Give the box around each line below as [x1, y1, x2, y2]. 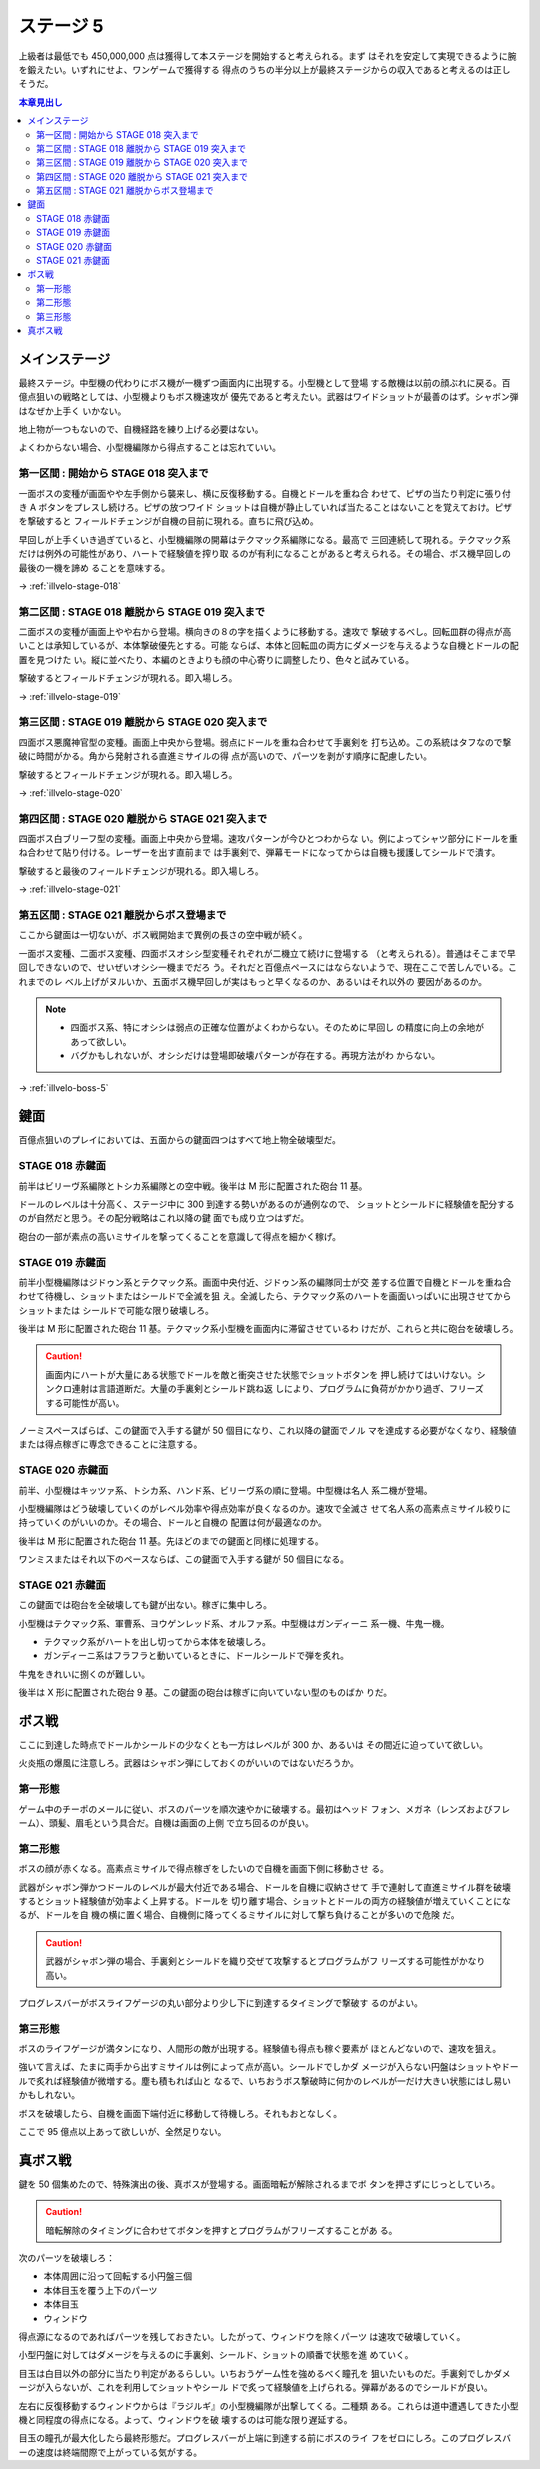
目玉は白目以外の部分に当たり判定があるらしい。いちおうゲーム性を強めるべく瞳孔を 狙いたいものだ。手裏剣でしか [18, 2367, 494, 2379]
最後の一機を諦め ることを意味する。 [18, 561, 170, 574]
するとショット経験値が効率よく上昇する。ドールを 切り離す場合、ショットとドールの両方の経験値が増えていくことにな [18, 1895, 512, 1907]
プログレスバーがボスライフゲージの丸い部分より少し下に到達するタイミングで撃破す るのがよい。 [18, 1996, 424, 2009]
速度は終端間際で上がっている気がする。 [35, 2446, 203, 2458]
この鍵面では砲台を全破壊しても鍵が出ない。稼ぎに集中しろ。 [18, 1599, 272, 1611]
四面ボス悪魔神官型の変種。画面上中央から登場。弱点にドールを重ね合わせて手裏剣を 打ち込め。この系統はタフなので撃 [18, 736, 512, 748]
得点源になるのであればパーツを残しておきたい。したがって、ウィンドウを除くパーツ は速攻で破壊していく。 [18, 2331, 466, 2343]
